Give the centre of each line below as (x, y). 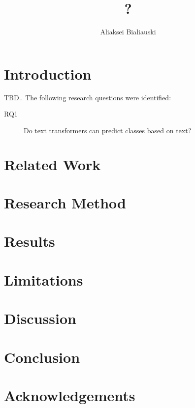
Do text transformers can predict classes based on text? (108, 130)
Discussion (40, 318)
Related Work (52, 164)
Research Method (65, 203)
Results (30, 241)
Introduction (48, 73)
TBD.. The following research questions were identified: (88, 97)
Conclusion (42, 357)
